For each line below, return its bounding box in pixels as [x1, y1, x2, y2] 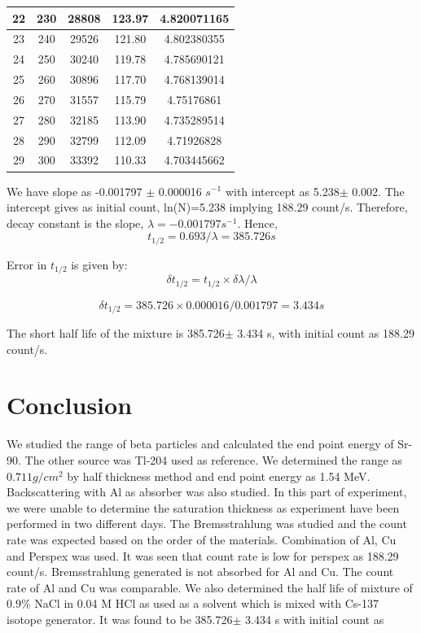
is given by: [71, 255, 128, 273]
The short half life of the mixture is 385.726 [7, 325, 225, 342]
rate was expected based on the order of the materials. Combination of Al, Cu [7, 530, 397, 548]
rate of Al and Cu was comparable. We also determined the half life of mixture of [7, 578, 413, 596]
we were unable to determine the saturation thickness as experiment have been [7, 499, 400, 516]
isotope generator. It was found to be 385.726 [7, 610, 233, 627]
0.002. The [352, 182, 405, 199]
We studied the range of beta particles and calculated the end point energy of [7, 435, 394, 452]
